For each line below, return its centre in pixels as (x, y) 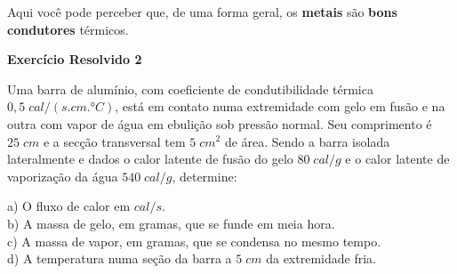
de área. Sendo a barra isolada (307, 141)
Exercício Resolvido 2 (75, 59)
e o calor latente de (397, 159)
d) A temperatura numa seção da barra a (120, 258)
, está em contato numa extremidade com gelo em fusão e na (280, 106)
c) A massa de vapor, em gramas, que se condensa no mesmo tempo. (194, 241)
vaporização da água (63, 176)
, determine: (204, 176)
